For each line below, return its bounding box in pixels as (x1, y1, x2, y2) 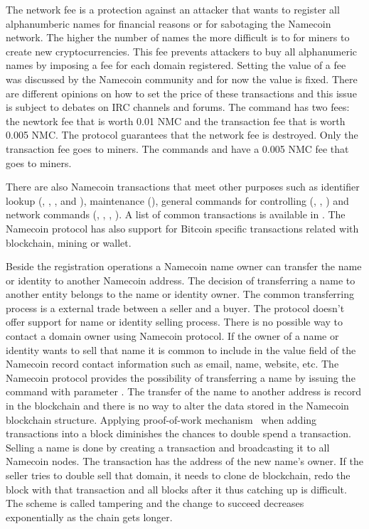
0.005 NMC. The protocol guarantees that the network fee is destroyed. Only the (6, 127, 358, 142)
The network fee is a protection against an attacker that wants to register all (6, 2, 340, 16)
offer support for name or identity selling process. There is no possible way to (6, 314, 343, 329)
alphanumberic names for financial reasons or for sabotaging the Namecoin (6, 16, 331, 31)
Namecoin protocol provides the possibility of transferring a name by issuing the (6, 370, 355, 385)
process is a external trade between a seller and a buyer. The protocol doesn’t (6, 300, 345, 315)
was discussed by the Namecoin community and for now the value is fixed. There (6, 71, 358, 86)
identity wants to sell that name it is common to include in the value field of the (6, 342, 356, 357)
